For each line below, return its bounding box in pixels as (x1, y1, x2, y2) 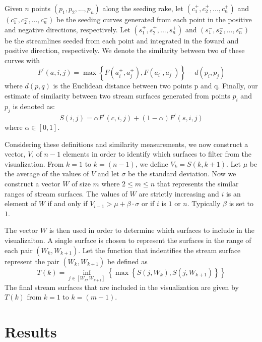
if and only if (47, 198, 88, 209)
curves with (5, 55, 40, 65)
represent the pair (5, 256, 59, 266)
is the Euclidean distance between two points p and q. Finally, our (53, 80, 258, 91)
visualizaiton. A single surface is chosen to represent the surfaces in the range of (5, 235, 251, 245)
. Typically (187, 198, 221, 209)
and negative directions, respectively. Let (5, 24, 130, 34)
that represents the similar (157, 178, 239, 189)
